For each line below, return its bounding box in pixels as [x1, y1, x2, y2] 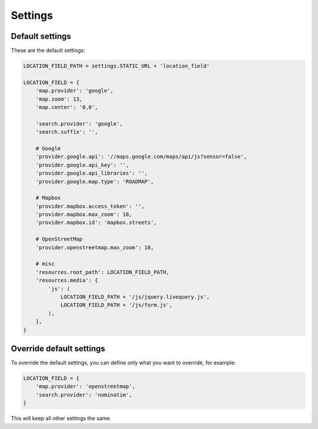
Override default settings [11, 344, 105, 354]
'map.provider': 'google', [35, 87, 114, 94]
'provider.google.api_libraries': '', [35, 170, 148, 177]
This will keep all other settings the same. [11, 415, 111, 422]
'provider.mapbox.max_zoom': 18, [35, 211, 132, 218]
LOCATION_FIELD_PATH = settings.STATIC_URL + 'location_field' [23, 62, 210, 70]
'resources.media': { [35, 277, 98, 284]
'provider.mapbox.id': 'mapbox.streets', [35, 219, 157, 226]
